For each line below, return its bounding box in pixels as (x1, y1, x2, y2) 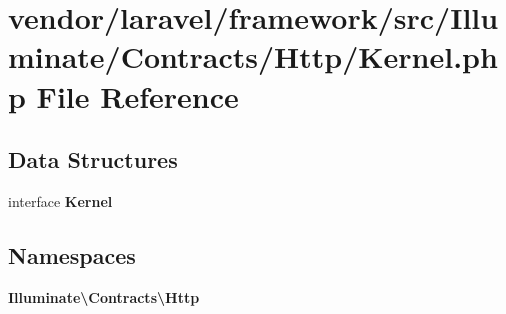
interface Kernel (8, 190, 113, 211)
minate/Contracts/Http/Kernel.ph (8, 36, 498, 77)
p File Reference (8, 75, 239, 116)
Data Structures (8, 144, 178, 175)
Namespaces (8, 239, 136, 270)
